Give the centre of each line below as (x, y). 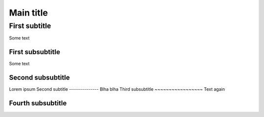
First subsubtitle (35, 52)
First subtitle (30, 26)
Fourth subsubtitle (38, 103)
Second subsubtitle (40, 78)
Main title (29, 13)
